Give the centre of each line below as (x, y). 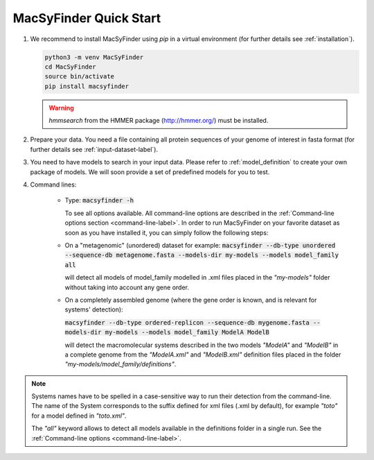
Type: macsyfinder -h (99, 201)
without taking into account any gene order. (127, 287)
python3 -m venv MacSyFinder (94, 57)
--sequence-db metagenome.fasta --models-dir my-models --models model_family (202, 255)
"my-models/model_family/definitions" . (121, 364)
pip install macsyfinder (87, 86)
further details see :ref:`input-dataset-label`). (94, 149)
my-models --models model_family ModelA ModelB (187, 332)
